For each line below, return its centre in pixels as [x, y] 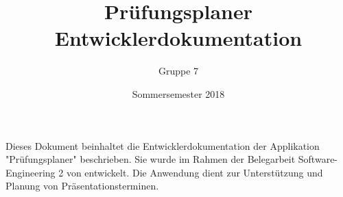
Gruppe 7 [178, 71]
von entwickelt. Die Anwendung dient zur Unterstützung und [194, 172]
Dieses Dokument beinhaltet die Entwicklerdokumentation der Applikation [163, 145]
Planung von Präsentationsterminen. [82, 186]
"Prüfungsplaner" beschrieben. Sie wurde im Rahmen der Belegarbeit [151, 159]
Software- [318, 159]
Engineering [31, 172]
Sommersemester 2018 [178, 93]
